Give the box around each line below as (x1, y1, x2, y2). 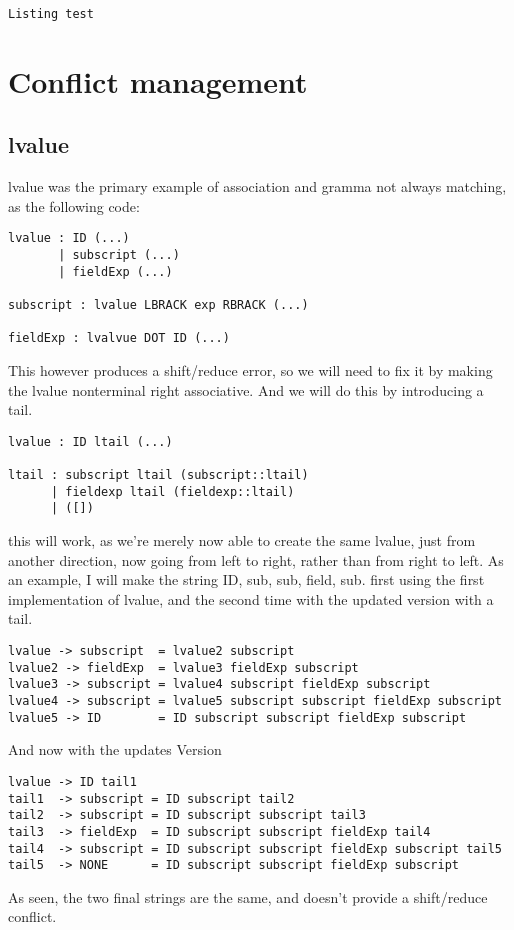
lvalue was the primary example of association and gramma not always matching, (8, 176, 507, 197)
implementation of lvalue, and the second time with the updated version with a (8, 588, 494, 609)
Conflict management (8, 60, 308, 101)
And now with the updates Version (8, 739, 222, 760)
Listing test (8, 7, 94, 21)
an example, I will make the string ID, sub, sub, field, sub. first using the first (8, 569, 485, 590)
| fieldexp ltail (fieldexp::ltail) (50, 484, 295, 499)
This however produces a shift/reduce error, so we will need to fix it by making (8, 360, 493, 381)
